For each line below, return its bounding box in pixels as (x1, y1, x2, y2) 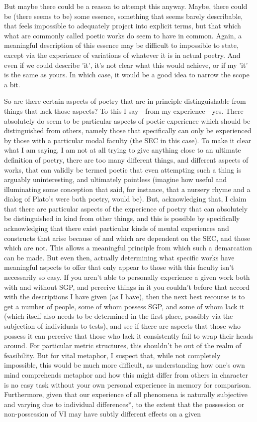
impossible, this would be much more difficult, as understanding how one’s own (4, 360, 245, 370)
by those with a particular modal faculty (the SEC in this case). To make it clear (4, 135, 252, 145)
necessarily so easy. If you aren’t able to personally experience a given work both (4, 272, 250, 282)
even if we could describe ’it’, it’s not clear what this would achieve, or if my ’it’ (4, 59, 248, 70)
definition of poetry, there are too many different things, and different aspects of (4, 154, 249, 165)
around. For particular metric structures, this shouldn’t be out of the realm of (4, 340, 242, 351)
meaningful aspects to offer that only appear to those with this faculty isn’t (4, 262, 234, 272)
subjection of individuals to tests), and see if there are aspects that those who (4, 321, 241, 331)
